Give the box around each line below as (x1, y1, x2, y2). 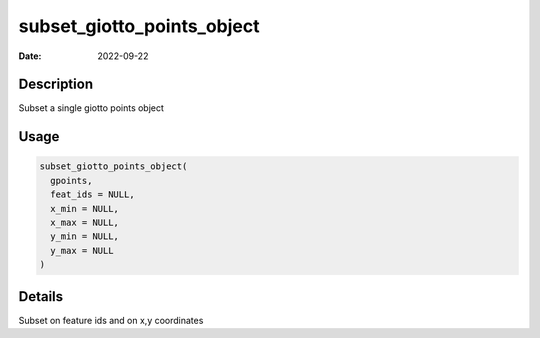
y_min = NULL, (50, 231, 120, 242)
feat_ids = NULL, (50, 189, 135, 200)
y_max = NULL (50, 245, 114, 256)
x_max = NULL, (50, 217, 120, 229)
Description (18, 76, 94, 93)
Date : (18, 50, 42, 62)
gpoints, (50, 175, 93, 186)
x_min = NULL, (50, 203, 120, 214)
